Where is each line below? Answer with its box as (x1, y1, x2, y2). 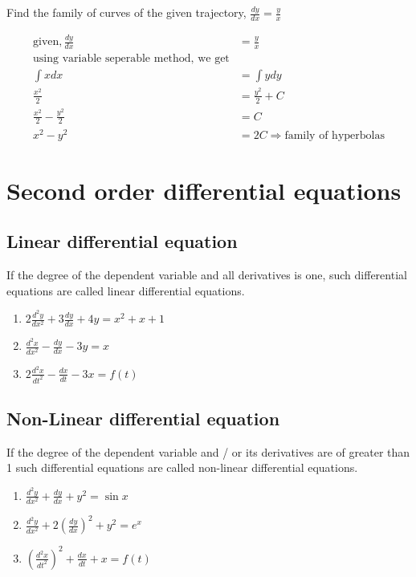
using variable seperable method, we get (33, 53, 230, 65)
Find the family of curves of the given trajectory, (6, 4, 247, 20)
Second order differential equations (6, 173, 402, 206)
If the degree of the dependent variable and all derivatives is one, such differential (6, 266, 407, 283)
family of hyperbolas (284, 129, 385, 141)
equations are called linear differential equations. (6, 282, 245, 299)
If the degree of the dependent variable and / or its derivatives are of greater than (6, 443, 410, 460)
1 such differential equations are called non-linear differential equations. (6, 459, 358, 476)
